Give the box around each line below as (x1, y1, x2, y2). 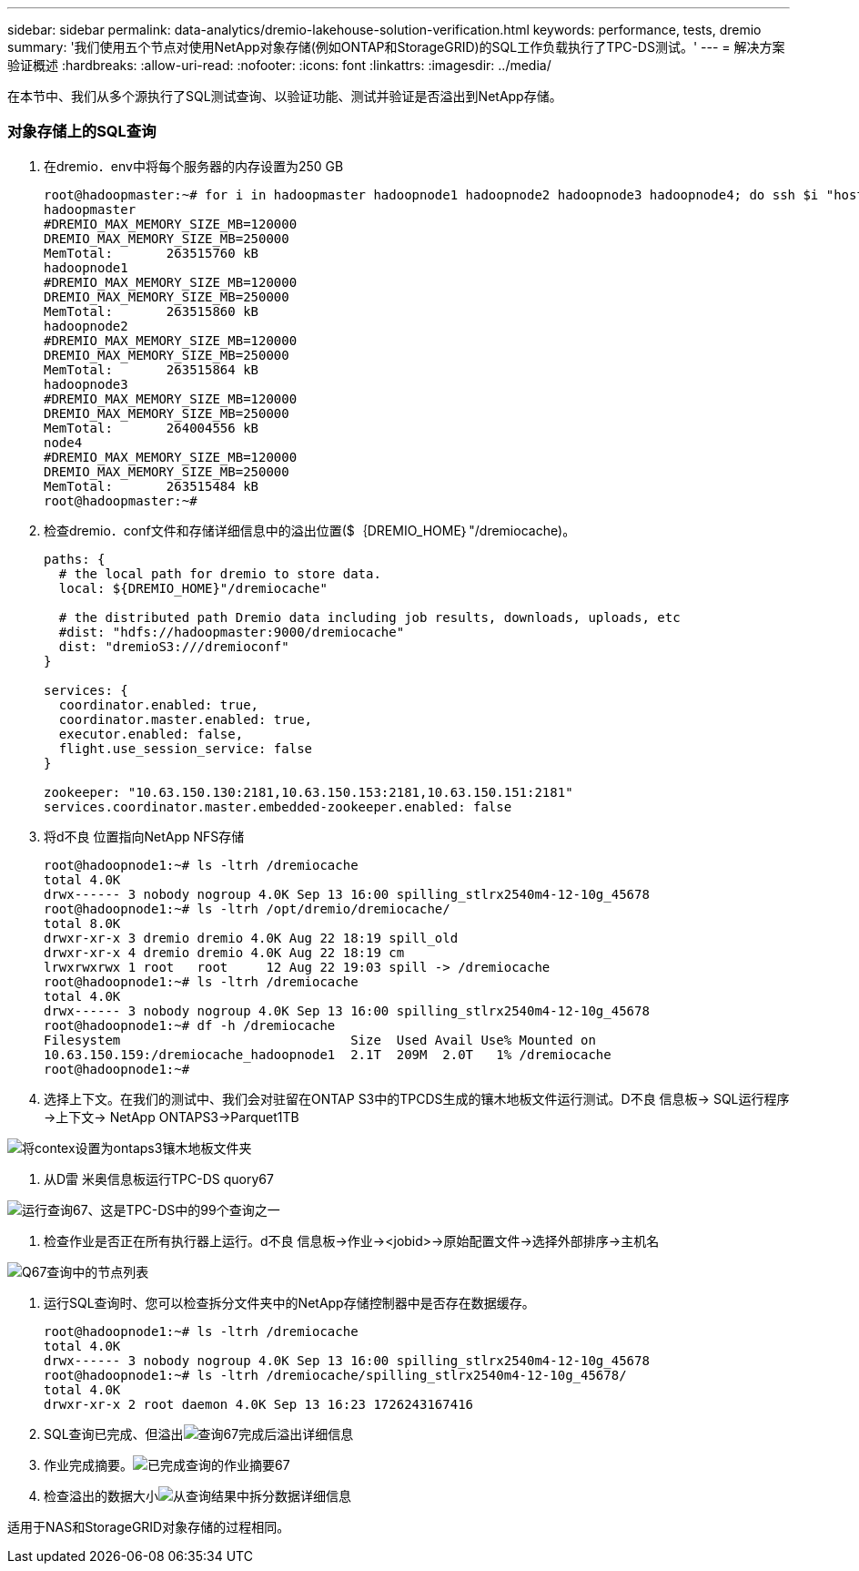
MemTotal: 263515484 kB (44, 478, 259, 494)
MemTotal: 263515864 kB (44, 362, 259, 377)
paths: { (44, 551, 106, 566)
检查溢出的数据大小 (44, 1487, 158, 1504)
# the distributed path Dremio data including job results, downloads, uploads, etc (58, 609, 681, 625)
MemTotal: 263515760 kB (44, 245, 259, 260)
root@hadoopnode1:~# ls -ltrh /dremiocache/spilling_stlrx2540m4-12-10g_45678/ (44, 1367, 627, 1382)
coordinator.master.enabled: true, (58, 711, 313, 727)
